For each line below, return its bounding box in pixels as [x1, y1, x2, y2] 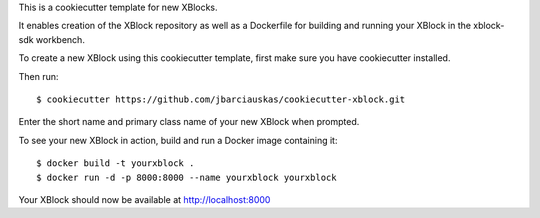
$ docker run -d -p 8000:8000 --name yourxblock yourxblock [36, 171, 337, 183]
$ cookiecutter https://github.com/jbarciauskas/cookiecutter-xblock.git [36, 93, 406, 105]
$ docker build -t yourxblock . [36, 158, 195, 169]
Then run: [18, 70, 59, 82]
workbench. [35, 33, 85, 45]
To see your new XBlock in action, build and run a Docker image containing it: [18, 134, 338, 146]
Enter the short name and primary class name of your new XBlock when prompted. [18, 116, 360, 128]
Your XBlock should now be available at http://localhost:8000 [18, 193, 271, 205]
